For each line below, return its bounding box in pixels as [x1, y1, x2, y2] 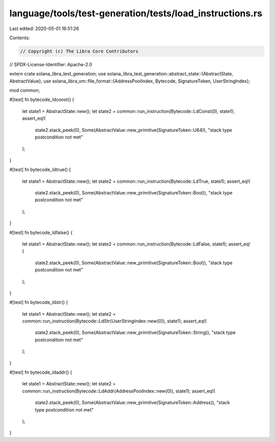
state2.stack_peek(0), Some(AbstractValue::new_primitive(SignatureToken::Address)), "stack [35, 400, 230, 406]
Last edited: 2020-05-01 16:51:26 [9, 25, 79, 32]
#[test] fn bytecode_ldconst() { [9, 97, 74, 103]
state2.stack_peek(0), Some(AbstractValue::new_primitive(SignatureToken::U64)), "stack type [35, 127, 232, 133]
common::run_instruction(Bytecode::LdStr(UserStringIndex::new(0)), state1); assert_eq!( [22, 318, 207, 324]
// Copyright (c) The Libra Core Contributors [20, 48, 139, 54]
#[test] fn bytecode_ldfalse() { [9, 229, 73, 235]
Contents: [9, 35, 30, 41]
